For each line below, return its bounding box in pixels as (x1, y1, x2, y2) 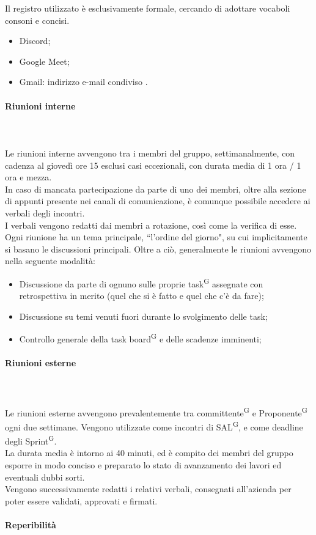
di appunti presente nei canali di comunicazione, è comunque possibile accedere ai (5, 194, 310, 207)
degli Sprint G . (5, 433, 57, 447)
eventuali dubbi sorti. (5, 470, 85, 483)
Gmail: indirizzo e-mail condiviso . (19, 75, 148, 88)
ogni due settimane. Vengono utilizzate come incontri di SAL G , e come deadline (5, 418, 303, 433)
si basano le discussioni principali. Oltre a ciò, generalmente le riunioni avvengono (5, 242, 312, 255)
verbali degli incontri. (5, 206, 85, 219)
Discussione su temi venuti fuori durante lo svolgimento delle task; (19, 309, 268, 322)
